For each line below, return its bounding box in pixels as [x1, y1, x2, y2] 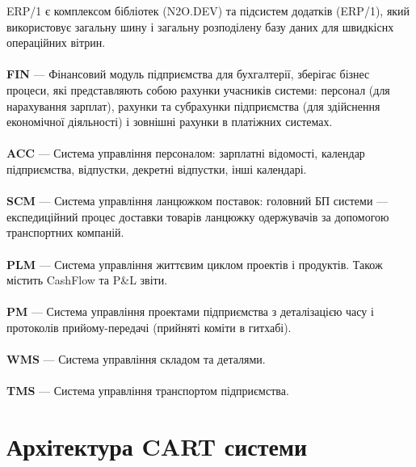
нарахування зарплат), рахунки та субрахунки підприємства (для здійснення [6, 97, 380, 114]
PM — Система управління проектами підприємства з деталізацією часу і [6, 303, 374, 320]
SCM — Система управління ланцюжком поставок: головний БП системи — [6, 192, 389, 209]
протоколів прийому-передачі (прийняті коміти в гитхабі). [6, 318, 292, 335]
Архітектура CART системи [6, 430, 308, 463]
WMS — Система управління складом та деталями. [6, 351, 266, 368]
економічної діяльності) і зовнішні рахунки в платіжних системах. [6, 113, 333, 130]
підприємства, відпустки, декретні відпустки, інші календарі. [6, 160, 307, 177]
